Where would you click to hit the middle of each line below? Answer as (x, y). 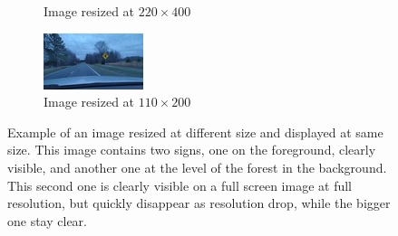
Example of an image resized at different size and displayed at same (195, 132)
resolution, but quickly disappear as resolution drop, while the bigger (199, 203)
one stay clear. (47, 220)
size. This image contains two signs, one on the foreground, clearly (192, 150)
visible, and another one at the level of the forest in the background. (197, 167)
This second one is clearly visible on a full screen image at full (180, 185)
